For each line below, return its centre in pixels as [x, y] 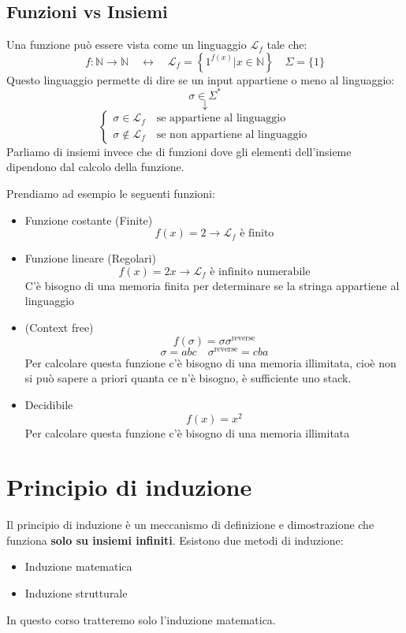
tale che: [287, 45]
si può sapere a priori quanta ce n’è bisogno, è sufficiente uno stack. [188, 378]
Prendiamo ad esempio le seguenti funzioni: [111, 194]
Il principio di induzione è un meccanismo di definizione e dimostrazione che [190, 525]
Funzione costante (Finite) [89, 220]
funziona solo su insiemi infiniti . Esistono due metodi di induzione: [175, 540]
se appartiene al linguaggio [221, 119]
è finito [257, 234]
